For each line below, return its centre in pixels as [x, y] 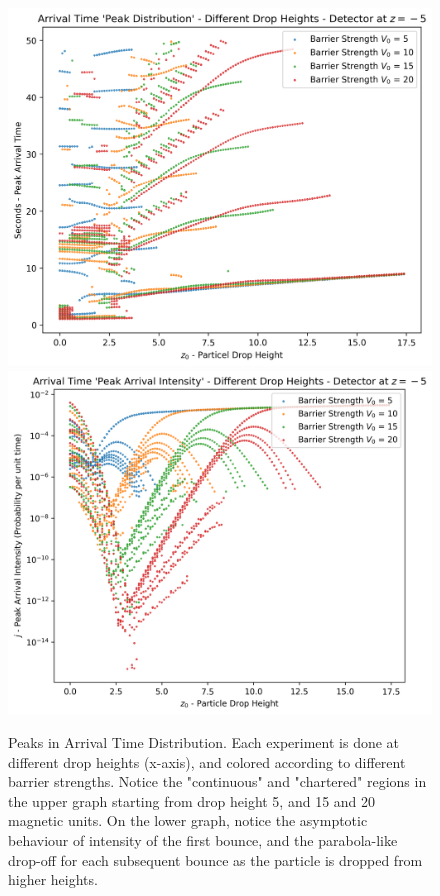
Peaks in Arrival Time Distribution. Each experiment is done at [204, 742]
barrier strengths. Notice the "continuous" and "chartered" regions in [217, 781]
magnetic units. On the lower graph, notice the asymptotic [188, 820]
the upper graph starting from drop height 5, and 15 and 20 [192, 800]
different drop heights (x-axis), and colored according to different [207, 761]
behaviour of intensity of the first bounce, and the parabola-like [203, 839]
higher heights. [53, 879]
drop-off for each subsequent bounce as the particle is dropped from [215, 859]
